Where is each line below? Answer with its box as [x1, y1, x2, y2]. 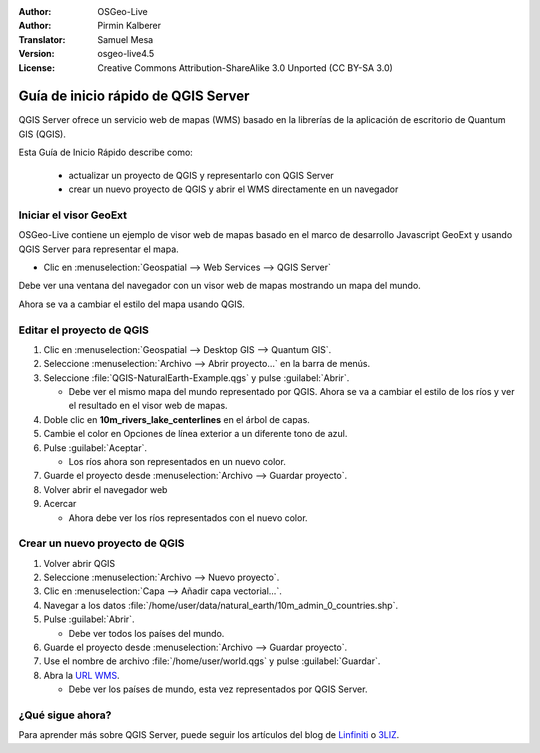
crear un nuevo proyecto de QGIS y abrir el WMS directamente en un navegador [68, 183, 399, 195]
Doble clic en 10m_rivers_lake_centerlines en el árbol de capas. [43, 413, 310, 425]
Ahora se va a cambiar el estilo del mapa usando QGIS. [18, 298, 245, 310]
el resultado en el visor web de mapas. [68, 400, 229, 412]
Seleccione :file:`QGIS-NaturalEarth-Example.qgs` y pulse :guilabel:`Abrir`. [43, 371, 350, 384]
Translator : [18, 33, 66, 45]
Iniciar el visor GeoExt [18, 208, 128, 222]
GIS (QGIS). [18, 128, 67, 140]
